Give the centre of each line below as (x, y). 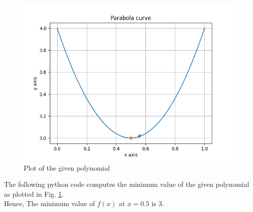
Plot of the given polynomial (67, 167)
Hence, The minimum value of (50, 203)
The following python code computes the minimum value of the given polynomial (127, 184)
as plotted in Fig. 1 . (34, 194)
